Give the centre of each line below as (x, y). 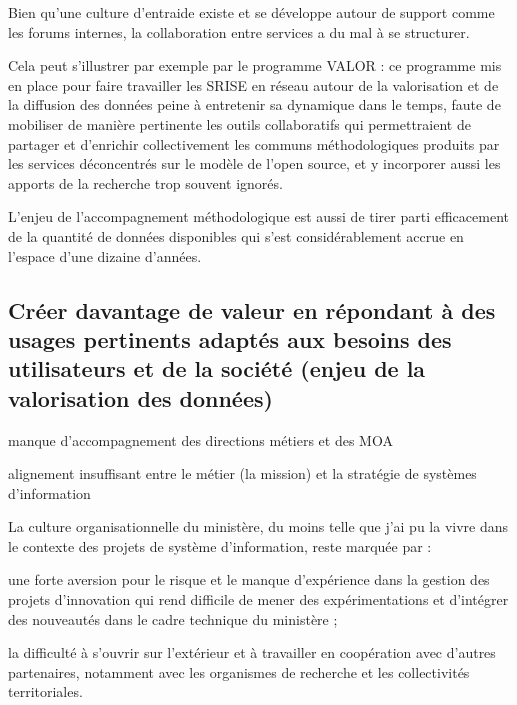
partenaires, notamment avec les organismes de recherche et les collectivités (239, 671)
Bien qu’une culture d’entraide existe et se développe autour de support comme (251, 12)
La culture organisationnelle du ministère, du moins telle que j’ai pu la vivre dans (258, 526)
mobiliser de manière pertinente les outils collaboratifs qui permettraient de (239, 123)
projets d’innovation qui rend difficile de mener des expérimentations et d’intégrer (258, 599)
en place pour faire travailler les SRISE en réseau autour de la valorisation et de (253, 84)
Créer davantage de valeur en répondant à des (252, 309)
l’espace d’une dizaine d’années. (105, 255)
